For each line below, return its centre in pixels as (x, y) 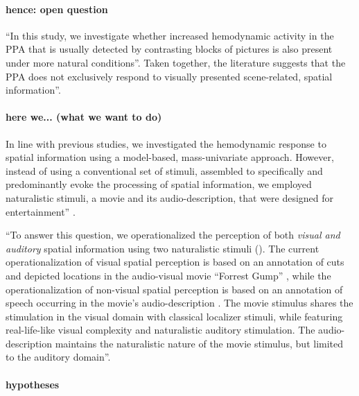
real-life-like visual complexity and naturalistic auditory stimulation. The (160, 330)
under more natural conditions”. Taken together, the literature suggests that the (176, 62)
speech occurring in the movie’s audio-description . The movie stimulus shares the (179, 303)
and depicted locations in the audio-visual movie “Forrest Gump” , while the (168, 275)
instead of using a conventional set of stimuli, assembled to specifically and (164, 170)
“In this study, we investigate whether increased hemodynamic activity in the (170, 35)
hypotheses (33, 384)
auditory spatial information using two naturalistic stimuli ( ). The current (163, 248)
